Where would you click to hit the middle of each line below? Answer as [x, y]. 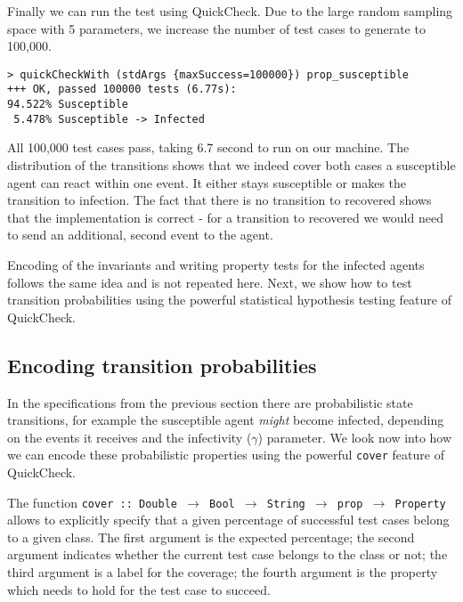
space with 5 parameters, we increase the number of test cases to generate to [216, 28]
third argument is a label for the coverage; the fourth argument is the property [223, 572]
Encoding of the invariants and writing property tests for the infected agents [216, 264]
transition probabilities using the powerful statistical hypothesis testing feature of [229, 300]
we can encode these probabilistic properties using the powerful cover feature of [226, 455]
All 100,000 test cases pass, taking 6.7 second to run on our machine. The [208, 147]
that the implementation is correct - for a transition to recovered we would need [225, 217]
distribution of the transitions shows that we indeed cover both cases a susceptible [231, 165]
